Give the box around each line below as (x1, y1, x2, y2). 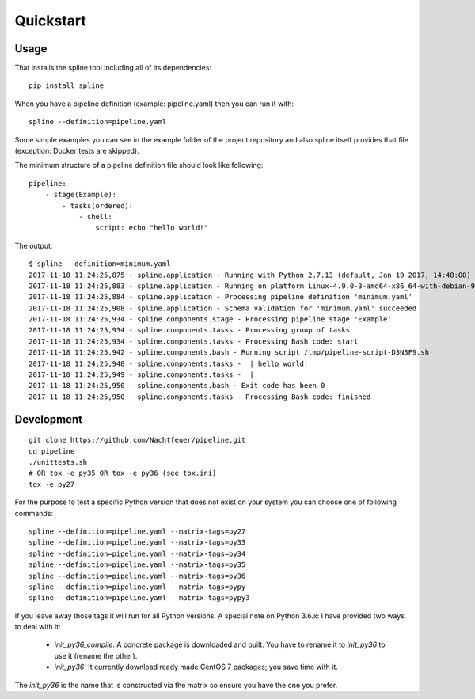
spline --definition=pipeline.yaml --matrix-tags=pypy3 (28, 594, 250, 602)
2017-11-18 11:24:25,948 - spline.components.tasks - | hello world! (28, 359, 309, 368)
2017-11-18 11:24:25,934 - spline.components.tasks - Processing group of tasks (28, 325, 351, 335)
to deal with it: (14, 622, 61, 632)
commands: (14, 508, 54, 518)
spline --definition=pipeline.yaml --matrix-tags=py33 (28, 538, 246, 547)
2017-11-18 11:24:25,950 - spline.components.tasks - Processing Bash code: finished (28, 392, 371, 401)
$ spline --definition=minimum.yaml (28, 260, 171, 268)
